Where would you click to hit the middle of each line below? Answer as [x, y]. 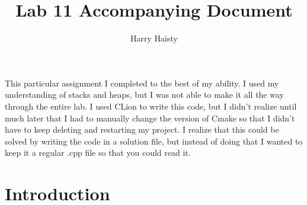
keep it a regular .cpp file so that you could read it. [98, 153]
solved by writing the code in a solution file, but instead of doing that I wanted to [154, 141]
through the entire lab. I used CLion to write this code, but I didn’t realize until [151, 106]
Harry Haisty [154, 38]
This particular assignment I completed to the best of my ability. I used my [142, 83]
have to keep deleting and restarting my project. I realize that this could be [142, 129]
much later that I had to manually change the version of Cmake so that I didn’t [150, 118]
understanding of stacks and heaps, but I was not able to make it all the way [144, 95]
